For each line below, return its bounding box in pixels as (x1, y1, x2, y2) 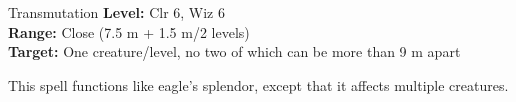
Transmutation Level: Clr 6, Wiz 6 (8, 2, 225, 22)
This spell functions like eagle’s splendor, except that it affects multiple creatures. (8, 74, 509, 95)
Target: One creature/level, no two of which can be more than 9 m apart (8, 41, 461, 62)
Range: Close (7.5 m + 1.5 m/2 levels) (8, 21, 250, 42)
